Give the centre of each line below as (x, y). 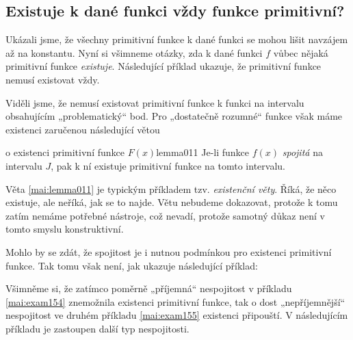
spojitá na (302, 152)
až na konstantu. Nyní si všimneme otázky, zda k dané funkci (134, 52)
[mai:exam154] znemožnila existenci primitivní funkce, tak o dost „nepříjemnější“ (175, 301)
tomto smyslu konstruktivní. (65, 229)
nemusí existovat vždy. (53, 79)
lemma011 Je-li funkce (203, 152)
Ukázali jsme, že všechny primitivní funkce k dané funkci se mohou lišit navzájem (177, 39)
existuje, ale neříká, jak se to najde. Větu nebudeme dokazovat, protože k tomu (172, 202)
